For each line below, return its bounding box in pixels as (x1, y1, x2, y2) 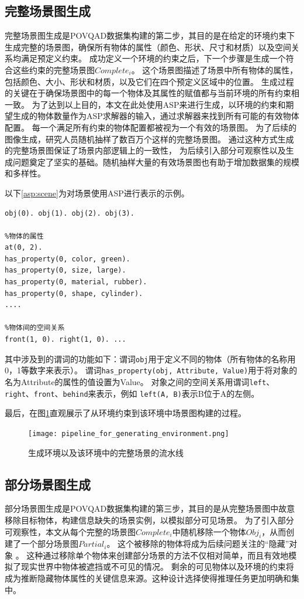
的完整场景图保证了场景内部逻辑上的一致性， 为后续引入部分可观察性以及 (5, 144, 286, 156)
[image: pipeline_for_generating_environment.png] (28, 429, 229, 438)
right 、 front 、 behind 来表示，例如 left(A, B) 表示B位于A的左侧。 (5, 387, 260, 399)
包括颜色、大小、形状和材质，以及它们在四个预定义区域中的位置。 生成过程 (5, 75, 294, 87)
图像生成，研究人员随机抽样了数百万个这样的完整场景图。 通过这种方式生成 (5, 132, 294, 145)
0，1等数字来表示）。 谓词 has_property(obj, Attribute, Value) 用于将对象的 (5, 364, 298, 376)
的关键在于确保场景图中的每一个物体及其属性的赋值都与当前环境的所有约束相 (5, 87, 299, 99)
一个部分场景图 (20, 537, 78, 550)
